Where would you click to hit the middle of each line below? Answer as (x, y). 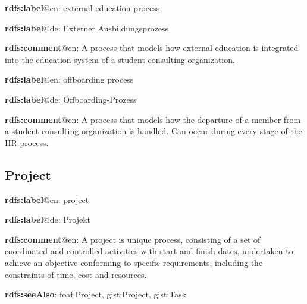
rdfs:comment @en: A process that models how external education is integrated (152, 48)
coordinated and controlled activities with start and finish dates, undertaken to (149, 251)
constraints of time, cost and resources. (76, 274)
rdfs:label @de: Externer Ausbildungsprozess (87, 28)
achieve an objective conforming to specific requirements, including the (134, 262)
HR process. (27, 142)
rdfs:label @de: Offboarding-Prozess (71, 99)
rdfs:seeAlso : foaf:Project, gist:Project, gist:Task (96, 294)
